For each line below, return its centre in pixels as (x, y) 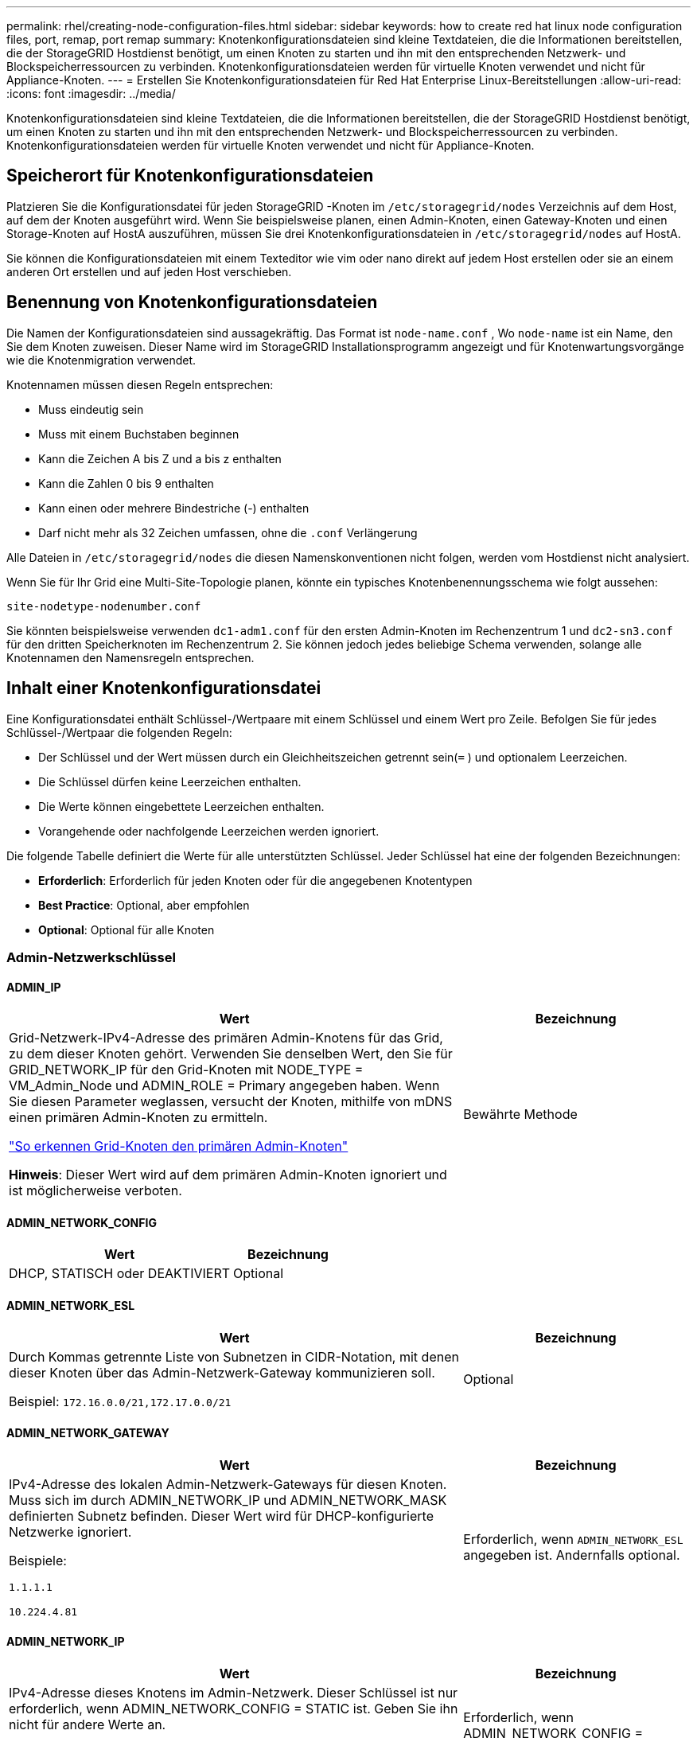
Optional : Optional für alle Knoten (127, 929)
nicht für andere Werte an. (88, 1724)
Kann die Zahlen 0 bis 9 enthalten (126, 483)
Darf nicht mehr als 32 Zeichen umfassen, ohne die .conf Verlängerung (228, 532)
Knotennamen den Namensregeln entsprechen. (130, 657)
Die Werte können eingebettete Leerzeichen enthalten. (181, 806)
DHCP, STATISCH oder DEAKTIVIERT (120, 1274)
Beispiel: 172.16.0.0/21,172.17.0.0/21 (120, 1401)
